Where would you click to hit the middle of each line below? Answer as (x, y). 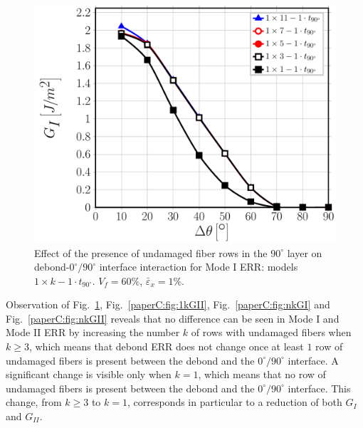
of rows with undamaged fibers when (271, 332)
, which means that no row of (262, 374)
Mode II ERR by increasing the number (93, 332)
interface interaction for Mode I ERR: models (199, 267)
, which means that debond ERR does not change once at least (166, 346)
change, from (34, 402)
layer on (305, 252)
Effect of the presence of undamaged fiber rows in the (151, 252)
